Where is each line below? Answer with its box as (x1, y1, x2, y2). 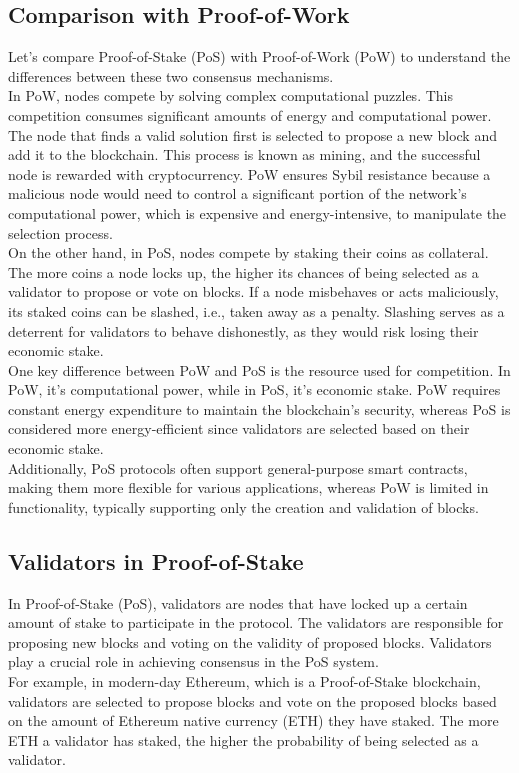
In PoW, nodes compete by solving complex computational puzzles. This (8, 85, 453, 106)
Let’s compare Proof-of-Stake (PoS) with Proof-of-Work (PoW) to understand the (8, 46, 511, 67)
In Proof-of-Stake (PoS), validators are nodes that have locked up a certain (8, 592, 468, 613)
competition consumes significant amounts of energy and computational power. (8, 104, 492, 125)
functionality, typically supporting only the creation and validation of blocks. (8, 496, 479, 517)
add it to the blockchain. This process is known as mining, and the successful (8, 144, 481, 165)
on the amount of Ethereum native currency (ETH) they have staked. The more (8, 710, 499, 731)
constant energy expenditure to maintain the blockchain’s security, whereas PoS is (8, 398, 511, 419)
